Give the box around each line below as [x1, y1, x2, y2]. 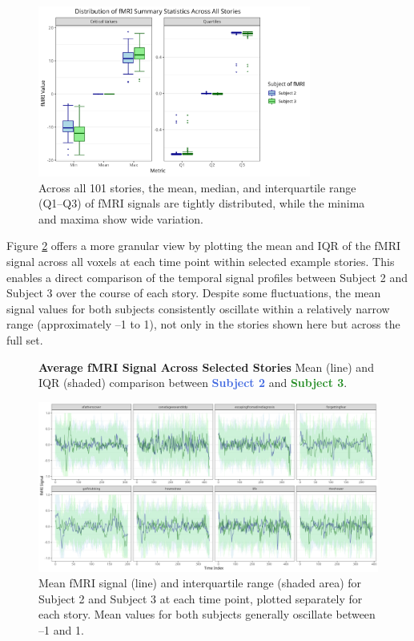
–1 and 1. [38, 622, 84, 639]
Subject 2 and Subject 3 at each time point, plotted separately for [38, 590, 363, 607]
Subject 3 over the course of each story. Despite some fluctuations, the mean [6, 284, 381, 301]
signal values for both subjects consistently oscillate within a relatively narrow [6, 300, 390, 316]
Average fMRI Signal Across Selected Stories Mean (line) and [38, 358, 374, 375]
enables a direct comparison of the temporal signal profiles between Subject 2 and [6, 268, 408, 285]
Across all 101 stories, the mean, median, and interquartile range [38, 179, 356, 196]
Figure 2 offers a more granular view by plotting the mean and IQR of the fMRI [6, 237, 401, 254]
